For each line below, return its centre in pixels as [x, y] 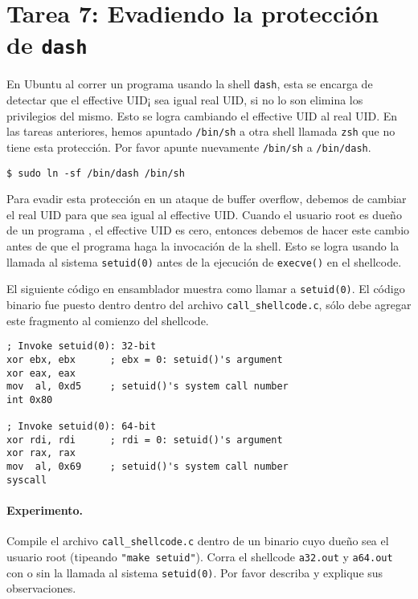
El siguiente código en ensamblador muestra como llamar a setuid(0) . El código [206, 289]
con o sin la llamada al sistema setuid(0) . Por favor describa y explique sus [195, 572]
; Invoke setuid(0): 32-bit [82, 346]
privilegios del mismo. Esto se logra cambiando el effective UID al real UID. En [202, 115]
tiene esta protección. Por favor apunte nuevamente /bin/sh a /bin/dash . [189, 147]
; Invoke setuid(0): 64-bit [82, 427]
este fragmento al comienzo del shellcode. [108, 320]
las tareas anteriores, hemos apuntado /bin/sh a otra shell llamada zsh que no [201, 131]
